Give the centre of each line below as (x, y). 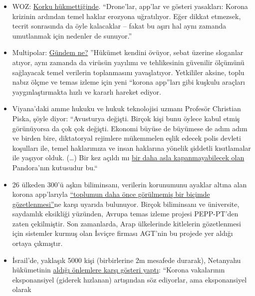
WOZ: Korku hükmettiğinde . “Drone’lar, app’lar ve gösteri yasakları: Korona (130, 6)
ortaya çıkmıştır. (37, 243)
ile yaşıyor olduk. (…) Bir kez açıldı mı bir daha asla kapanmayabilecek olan (128, 158)
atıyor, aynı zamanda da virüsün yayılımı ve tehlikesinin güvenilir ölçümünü (128, 62)
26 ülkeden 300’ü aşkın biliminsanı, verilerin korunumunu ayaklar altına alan (129, 184)
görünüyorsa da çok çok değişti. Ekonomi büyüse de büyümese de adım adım (130, 128)
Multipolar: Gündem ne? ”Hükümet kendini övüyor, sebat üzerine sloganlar (128, 52)
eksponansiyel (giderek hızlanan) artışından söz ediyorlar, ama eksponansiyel (129, 279)
